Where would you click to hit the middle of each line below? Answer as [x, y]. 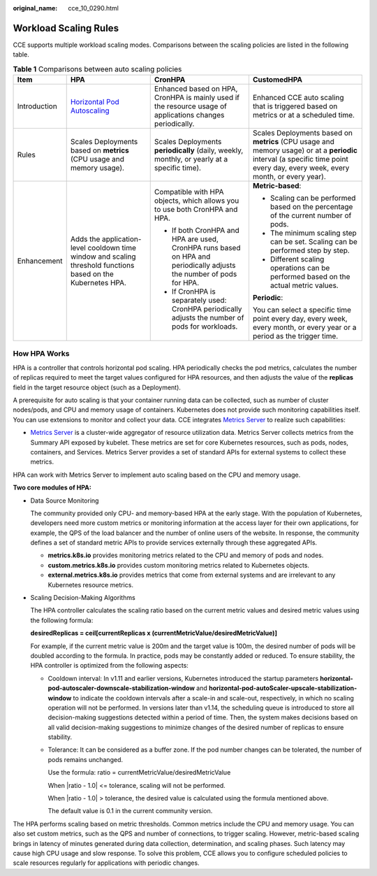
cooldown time [112, 248]
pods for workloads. [205, 326]
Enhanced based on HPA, [196, 89]
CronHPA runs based [206, 248]
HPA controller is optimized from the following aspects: [109, 666]
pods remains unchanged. [86, 759]
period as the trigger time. [295, 336]
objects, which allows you [197, 201]
